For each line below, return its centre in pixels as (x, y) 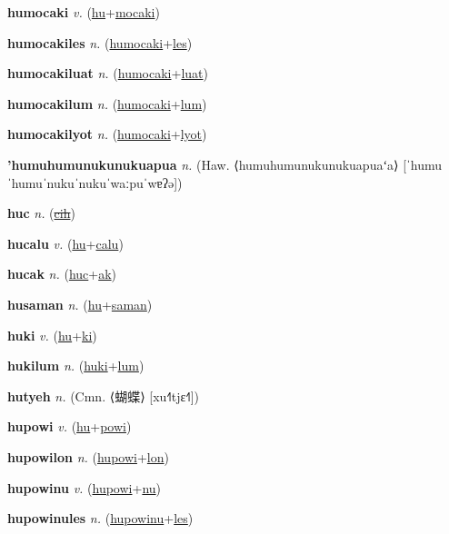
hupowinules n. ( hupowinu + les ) (100, 518)
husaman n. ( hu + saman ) (80, 304)
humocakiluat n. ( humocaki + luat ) (108, 73)
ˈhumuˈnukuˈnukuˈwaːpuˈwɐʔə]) (95, 182)
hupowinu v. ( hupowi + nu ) (85, 487)
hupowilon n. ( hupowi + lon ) (88, 456)
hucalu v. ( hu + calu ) (65, 243)
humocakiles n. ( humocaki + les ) (100, 42)
